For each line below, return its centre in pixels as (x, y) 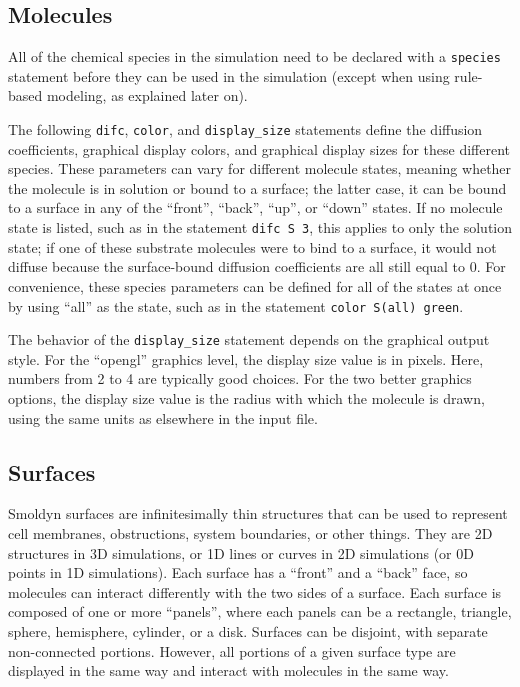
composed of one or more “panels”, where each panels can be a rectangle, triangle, (260, 611)
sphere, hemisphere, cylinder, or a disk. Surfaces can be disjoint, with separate (248, 630)
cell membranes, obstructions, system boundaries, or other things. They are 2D (250, 533)
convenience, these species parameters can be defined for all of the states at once (255, 285)
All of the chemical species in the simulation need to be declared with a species (254, 56)
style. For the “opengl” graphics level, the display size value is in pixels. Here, (246, 358)
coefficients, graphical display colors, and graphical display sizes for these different (259, 148)
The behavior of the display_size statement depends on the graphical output (249, 339)
